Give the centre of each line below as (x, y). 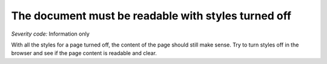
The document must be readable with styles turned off (151, 16)
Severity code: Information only (51, 34)
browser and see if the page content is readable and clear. (84, 53)
